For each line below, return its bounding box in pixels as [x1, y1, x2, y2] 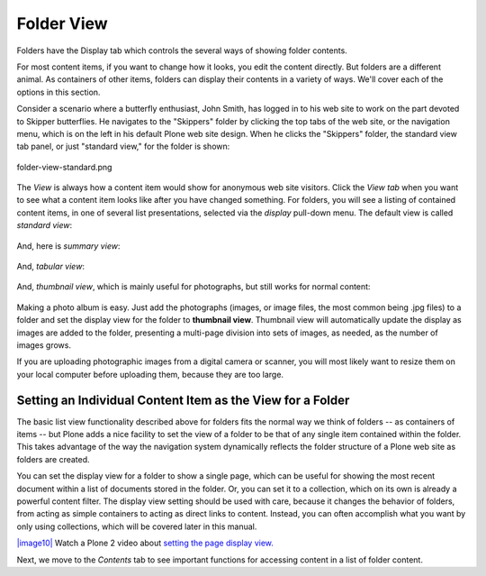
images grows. [16, 339, 72, 351]
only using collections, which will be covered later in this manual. [16, 521, 257, 532]
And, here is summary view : [16, 240, 121, 251]
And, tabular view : [16, 261, 85, 272]
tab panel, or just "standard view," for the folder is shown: [16, 141, 230, 152]
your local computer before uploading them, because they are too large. [16, 369, 283, 379]
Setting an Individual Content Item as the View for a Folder [16, 392, 350, 407]
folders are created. [16, 453, 90, 464]
